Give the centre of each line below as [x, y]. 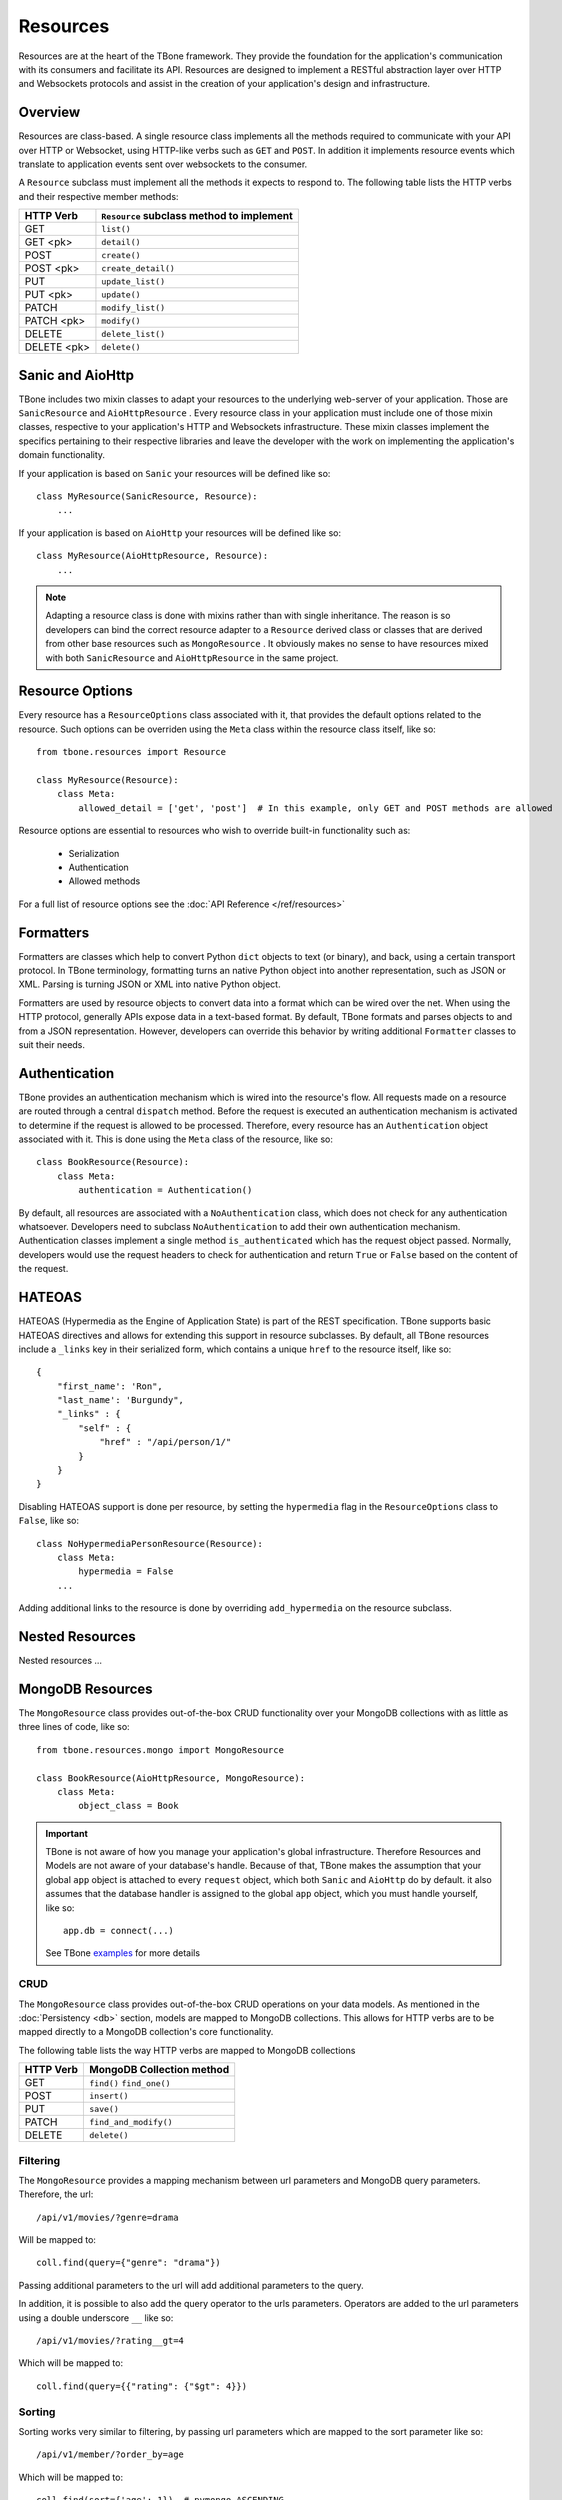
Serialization [94, 853]
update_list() [133, 281]
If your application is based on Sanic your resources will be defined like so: [174, 473]
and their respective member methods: [98, 196]
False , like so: [49, 1521]
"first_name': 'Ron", [110, 1386]
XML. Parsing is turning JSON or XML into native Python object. [149, 984]
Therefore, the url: [56, 2194]
